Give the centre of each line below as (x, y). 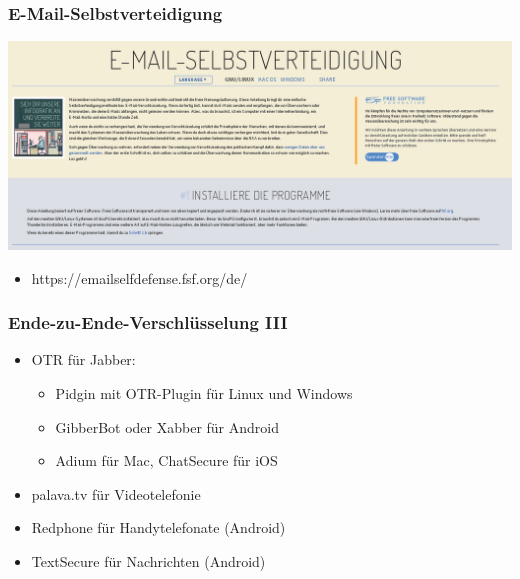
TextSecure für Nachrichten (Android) (148, 560)
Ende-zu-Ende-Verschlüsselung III (148, 322)
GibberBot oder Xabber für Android (167, 426)
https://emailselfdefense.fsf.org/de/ (139, 277)
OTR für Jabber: (83, 359)
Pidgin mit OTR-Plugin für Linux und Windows (204, 392)
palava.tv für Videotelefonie (116, 493)
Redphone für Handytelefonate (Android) (158, 527)
